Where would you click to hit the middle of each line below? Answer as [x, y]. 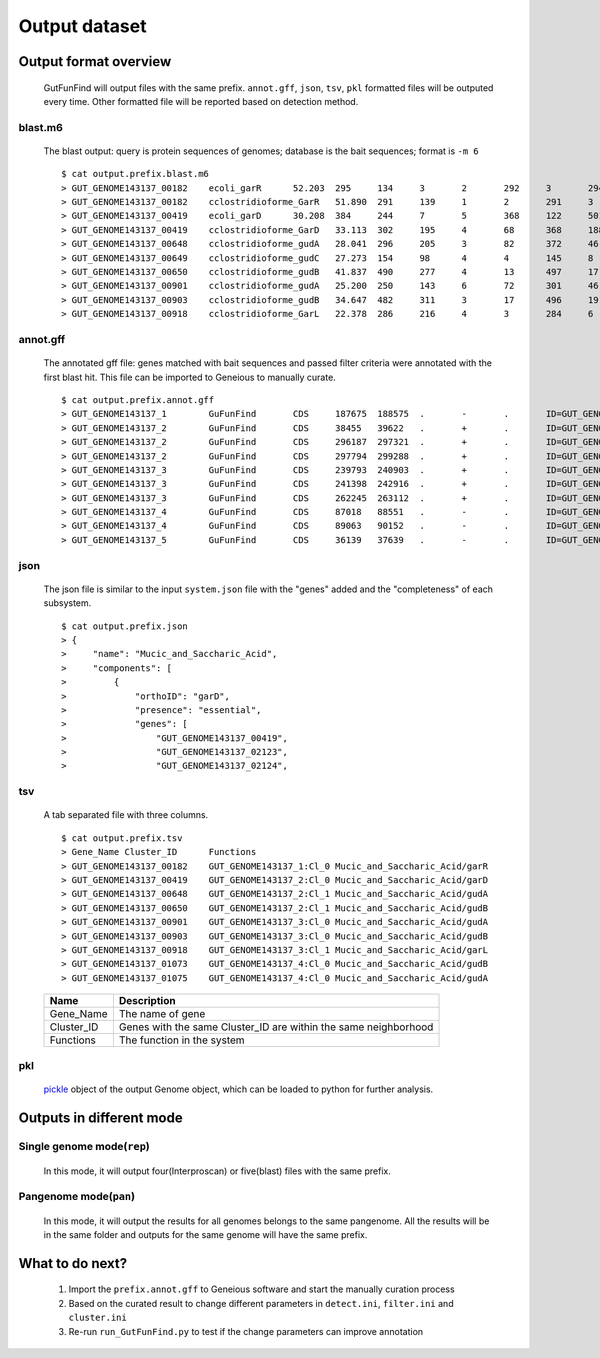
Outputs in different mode [101, 1117]
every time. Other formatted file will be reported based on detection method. [201, 101]
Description [147, 1001]
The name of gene [162, 1014]
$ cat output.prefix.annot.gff [138, 399]
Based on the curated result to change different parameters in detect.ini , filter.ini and [261, 1303]
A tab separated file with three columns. [126, 815]
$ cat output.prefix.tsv [122, 838]
